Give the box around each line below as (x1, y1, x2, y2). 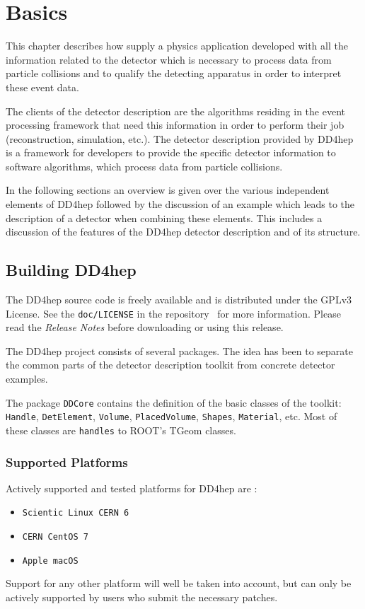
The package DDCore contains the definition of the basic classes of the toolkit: (6, 395, 342, 410)
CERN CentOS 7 (22, 532, 88, 543)
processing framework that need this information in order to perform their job (6, 117, 344, 132)
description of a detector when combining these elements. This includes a (6, 210, 323, 225)
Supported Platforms (6, 453, 128, 470)
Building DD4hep (6, 259, 137, 281)
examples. (6, 371, 48, 386)
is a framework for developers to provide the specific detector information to (6, 145, 336, 160)
